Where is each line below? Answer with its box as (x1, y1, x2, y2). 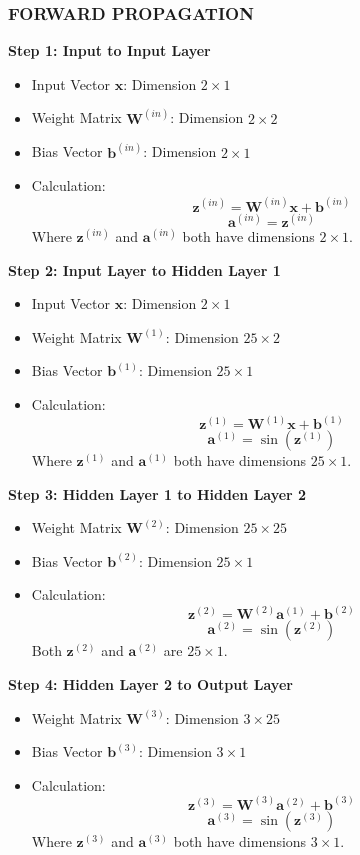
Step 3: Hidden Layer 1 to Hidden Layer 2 (8, 483, 307, 504)
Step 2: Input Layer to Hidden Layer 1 (8, 259, 281, 280)
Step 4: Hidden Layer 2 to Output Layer (8, 674, 293, 694)
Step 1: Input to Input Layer (8, 40, 211, 61)
